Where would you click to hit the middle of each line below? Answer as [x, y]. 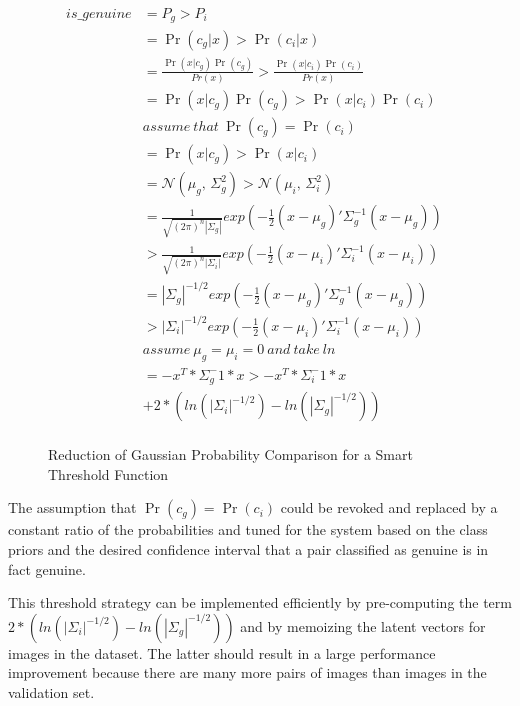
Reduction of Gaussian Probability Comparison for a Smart [230, 454]
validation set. [51, 692]
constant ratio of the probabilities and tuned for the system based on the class [248, 529]
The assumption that [72, 507]
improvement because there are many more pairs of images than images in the [247, 672]
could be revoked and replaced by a [389, 507]
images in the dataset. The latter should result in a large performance [222, 652]
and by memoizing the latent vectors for [363, 625]
